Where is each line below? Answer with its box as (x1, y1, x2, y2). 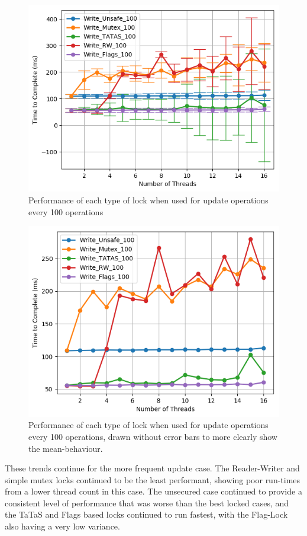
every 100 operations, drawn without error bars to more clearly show (28, 430, 277, 442)
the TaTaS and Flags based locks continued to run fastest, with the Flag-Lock (5, 508, 288, 521)
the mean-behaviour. (28, 442, 103, 454)
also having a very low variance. (5, 520, 120, 532)
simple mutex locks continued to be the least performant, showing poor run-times (5, 473, 300, 486)
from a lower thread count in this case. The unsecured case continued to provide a (5, 485, 302, 497)
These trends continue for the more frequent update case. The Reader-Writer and (5, 462, 300, 474)
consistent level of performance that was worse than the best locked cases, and (5, 496, 289, 509)
